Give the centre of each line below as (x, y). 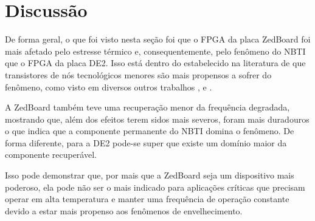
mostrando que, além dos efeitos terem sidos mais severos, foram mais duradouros (157, 119)
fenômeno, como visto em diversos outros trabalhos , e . (109, 87)
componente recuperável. (51, 155)
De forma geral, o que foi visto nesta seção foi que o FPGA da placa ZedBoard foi (158, 39)
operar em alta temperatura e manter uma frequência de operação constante (147, 199)
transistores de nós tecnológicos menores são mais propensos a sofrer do (138, 74)
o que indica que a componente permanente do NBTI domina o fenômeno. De (150, 131)
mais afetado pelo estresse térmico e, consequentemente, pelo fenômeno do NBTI (155, 51)
